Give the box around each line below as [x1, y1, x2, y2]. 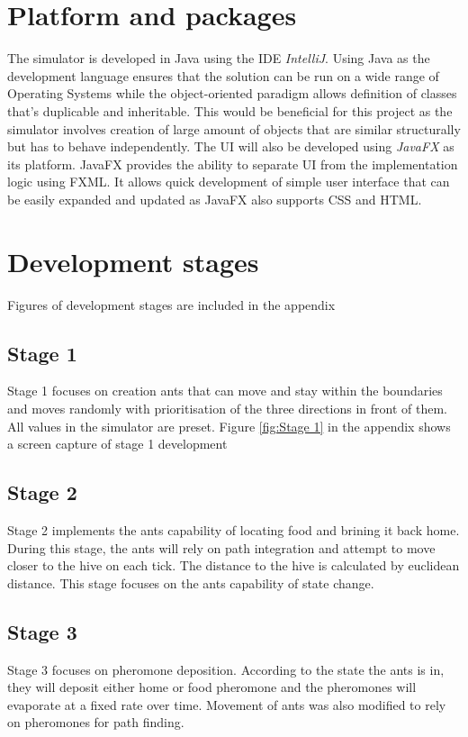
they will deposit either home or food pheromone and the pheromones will [7, 678, 417, 696]
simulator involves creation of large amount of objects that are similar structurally [7, 119, 461, 138]
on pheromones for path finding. [7, 713, 184, 732]
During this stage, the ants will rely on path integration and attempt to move [7, 538, 436, 557]
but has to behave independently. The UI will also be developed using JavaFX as [7, 137, 454, 156]
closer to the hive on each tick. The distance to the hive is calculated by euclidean [7, 556, 460, 575]
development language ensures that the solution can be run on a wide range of [7, 66, 439, 85]
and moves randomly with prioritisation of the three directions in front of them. [7, 398, 447, 417]
